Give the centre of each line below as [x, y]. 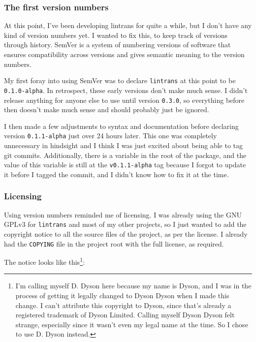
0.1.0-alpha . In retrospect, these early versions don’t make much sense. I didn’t [126, 90]
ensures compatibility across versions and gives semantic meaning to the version [124, 54]
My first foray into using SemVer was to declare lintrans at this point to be [120, 80]
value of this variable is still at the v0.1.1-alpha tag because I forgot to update [125, 165]
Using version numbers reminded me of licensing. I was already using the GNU [123, 214]
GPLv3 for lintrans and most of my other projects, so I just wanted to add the [125, 224]
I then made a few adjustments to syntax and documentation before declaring [121, 126]
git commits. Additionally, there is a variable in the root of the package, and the [125, 155]
